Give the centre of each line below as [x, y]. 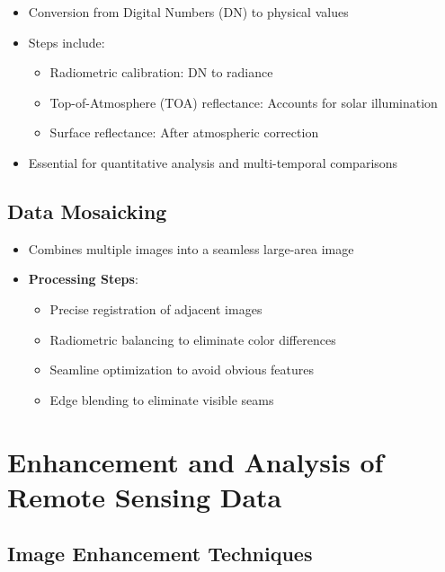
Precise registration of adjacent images [156, 308]
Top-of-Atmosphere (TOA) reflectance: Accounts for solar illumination [244, 102]
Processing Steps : [83, 279]
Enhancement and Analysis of [196, 461]
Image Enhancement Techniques [160, 554]
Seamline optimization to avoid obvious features [182, 370]
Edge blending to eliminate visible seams [162, 399]
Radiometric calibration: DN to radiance [161, 72]
